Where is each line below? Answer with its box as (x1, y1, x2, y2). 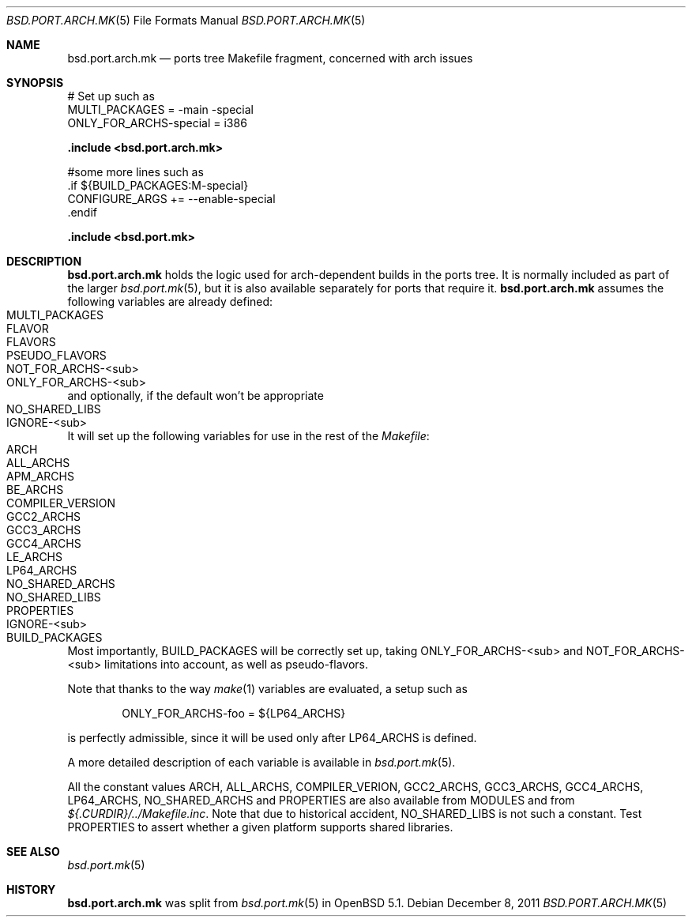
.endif (67, 205, 98, 219)
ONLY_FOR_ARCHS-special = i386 (67, 116, 247, 130)
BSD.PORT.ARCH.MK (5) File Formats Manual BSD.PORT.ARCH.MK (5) (6, 13, 366, 27)
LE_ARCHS (6, 550, 62, 563)
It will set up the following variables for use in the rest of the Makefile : (67, 429, 430, 443)
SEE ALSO (6, 845, 60, 858)
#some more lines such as (67, 165, 204, 179)
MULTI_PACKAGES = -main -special (67, 103, 254, 116)
